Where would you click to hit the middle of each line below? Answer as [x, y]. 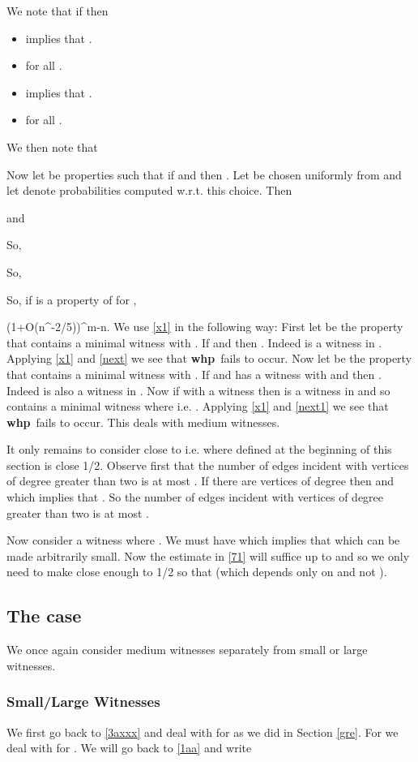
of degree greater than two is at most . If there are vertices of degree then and [200, 481]
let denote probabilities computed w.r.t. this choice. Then [149, 190]
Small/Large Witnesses [83, 702]
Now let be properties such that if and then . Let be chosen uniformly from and [204, 174]
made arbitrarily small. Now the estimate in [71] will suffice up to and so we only [208, 555]
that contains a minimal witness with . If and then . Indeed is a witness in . [194, 342]
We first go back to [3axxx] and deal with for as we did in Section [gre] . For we [203, 732]
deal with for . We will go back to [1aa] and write [129, 748]
